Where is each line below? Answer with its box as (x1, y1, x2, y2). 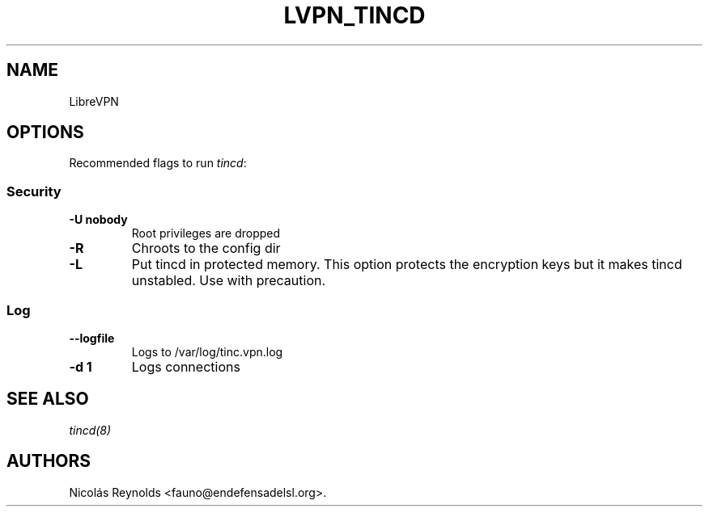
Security (6, 183, 62, 200)
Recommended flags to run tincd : (69, 156, 247, 170)
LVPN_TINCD (283, 2, 426, 29)
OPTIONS (6, 122, 84, 143)
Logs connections (131, 358, 240, 375)
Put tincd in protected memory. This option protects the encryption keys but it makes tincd (131, 256, 682, 273)
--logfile (69, 330, 115, 345)
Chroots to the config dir (131, 240, 281, 257)
